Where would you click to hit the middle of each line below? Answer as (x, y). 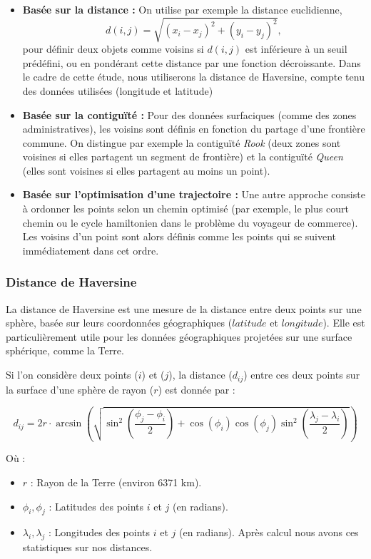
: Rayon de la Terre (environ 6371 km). (116, 482)
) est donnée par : (197, 389)
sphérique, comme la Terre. (65, 350)
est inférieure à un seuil (296, 49)
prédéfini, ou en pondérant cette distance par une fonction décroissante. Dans (192, 62)
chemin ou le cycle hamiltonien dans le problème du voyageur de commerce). (190, 222)
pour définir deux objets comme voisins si (113, 49)
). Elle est (344, 323)
